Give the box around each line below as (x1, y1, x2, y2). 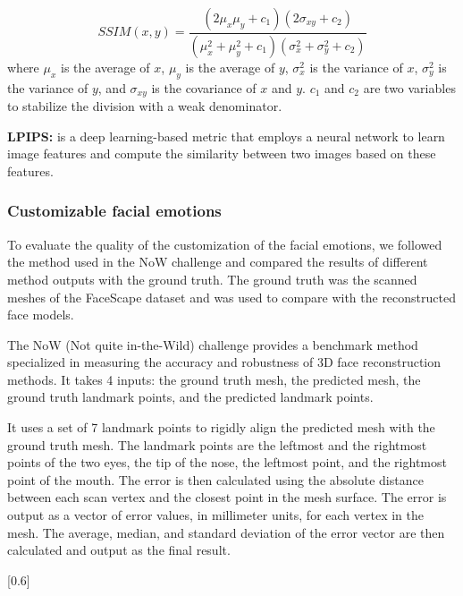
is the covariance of (151, 78, 257, 97)
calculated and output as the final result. (7, 541, 231, 559)
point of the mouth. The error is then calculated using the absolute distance (7, 470, 424, 489)
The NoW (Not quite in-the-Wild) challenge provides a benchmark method (7, 335, 418, 353)
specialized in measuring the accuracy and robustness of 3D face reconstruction (7, 353, 441, 371)
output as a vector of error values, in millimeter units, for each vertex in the (7, 506, 424, 524)
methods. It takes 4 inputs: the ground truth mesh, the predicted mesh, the (7, 370, 421, 388)
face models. (7, 305, 74, 324)
